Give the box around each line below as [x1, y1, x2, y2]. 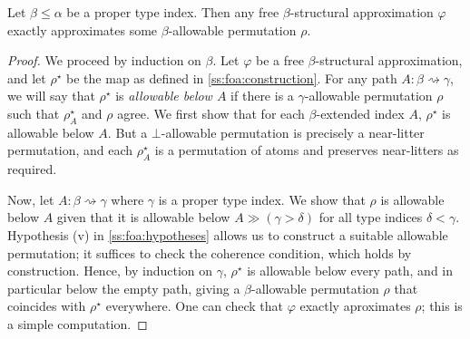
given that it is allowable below [56, 208, 230, 227]
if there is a [230, 86, 294, 105]
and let [7, 68, 46, 87]
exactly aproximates [299, 296, 411, 315]
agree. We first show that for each [117, 103, 305, 122]
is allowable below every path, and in [247, 261, 454, 280]
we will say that [7, 86, 95, 105]
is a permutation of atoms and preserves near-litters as [154, 140, 459, 160]
